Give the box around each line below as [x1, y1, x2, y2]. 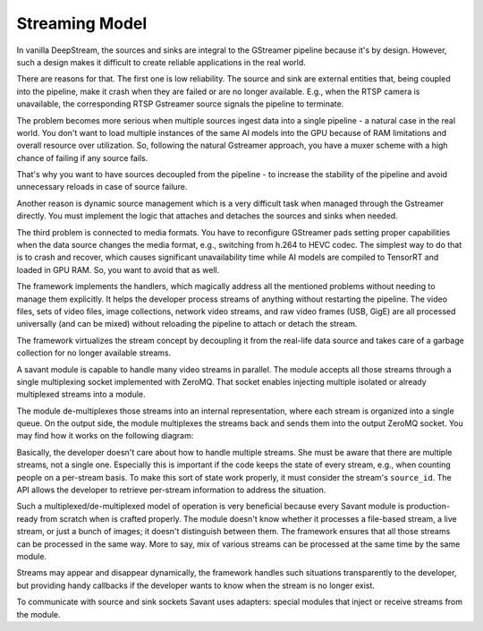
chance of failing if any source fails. [16, 152, 148, 163]
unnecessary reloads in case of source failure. [16, 182, 188, 192]
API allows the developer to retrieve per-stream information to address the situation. [16, 484, 326, 496]
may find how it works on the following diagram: [16, 431, 194, 441]
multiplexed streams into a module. [16, 389, 147, 400]
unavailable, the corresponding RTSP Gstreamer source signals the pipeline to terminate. [16, 98, 344, 109]
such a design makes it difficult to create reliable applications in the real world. [16, 56, 306, 67]
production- [405, 501, 451, 512]
